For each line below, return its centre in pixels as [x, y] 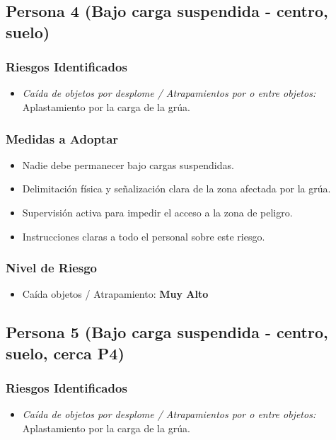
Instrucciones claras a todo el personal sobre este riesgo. [144, 236]
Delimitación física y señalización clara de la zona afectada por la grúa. [176, 189]
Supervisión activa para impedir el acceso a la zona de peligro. [157, 212]
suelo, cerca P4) [65, 353]
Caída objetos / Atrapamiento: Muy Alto [115, 294]
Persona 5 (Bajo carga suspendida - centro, [167, 332]
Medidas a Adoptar [62, 138]
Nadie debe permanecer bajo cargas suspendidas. [128, 164]
